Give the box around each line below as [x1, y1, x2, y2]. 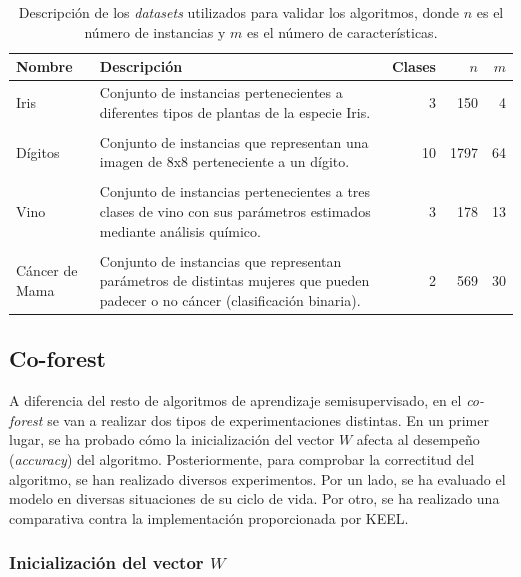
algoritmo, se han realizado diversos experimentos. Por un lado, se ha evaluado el [9, 468, 506, 489]
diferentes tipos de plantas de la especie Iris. [99, 101, 371, 122]
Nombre [16, 56, 73, 77]
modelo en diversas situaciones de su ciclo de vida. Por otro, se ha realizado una [9, 488, 500, 509]
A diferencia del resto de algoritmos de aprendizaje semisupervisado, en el [9, 390, 462, 411]
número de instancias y [84, 21, 226, 42]
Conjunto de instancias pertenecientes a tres [99, 181, 371, 202]
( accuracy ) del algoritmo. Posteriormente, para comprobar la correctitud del [9, 448, 475, 469]
